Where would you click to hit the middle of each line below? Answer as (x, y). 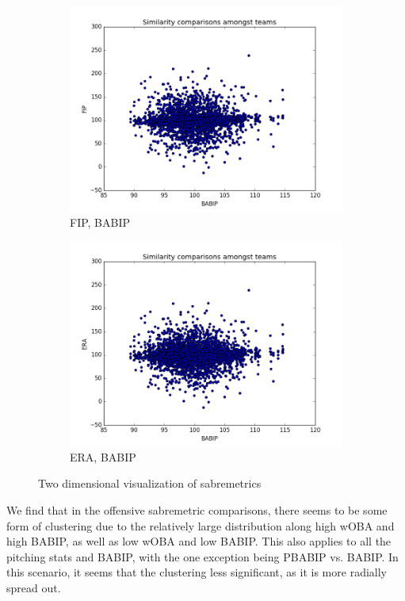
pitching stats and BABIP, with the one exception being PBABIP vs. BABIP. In (202, 556)
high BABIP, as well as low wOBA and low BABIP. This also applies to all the (199, 541)
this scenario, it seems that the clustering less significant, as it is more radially (197, 572)
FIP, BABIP (100, 222)
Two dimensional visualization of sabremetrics (150, 483)
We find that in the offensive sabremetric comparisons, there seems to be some (197, 509)
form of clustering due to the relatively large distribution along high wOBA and (201, 525)
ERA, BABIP (103, 456)
